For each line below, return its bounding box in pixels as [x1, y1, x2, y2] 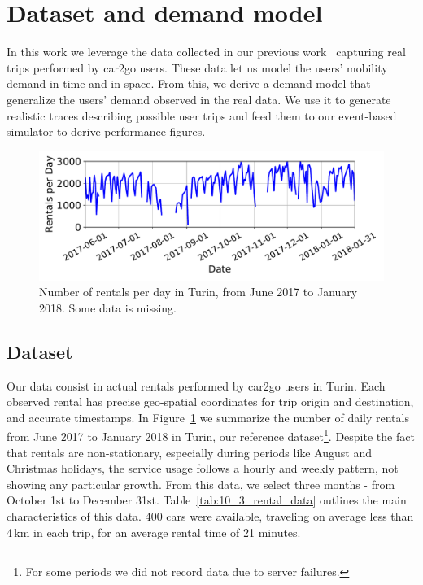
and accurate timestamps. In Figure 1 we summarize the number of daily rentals [7, 408, 409, 426]
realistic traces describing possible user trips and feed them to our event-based [7, 107, 397, 124]
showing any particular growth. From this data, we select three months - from [7, 475, 395, 492]
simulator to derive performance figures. [7, 123, 206, 140]
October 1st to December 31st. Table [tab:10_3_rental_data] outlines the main [7, 491, 407, 509]
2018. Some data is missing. [39, 299, 177, 316]
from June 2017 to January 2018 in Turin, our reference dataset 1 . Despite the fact [7, 426, 415, 445]
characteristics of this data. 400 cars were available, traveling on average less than [7, 508, 414, 525]
